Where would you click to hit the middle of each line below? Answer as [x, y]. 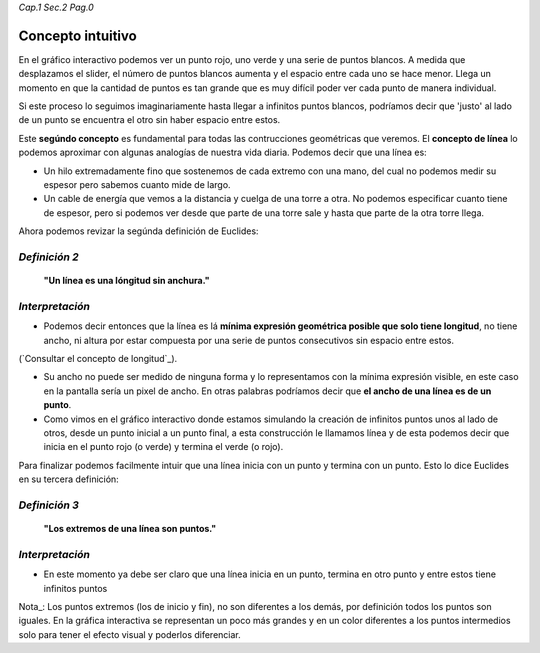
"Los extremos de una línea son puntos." [130, 529]
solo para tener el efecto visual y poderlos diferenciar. [130, 634]
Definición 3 [49, 505]
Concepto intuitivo [77, 35]
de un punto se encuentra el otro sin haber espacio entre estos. [149, 120]
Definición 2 [48, 257]
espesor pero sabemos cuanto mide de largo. [137, 185]
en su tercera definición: [68, 479]
